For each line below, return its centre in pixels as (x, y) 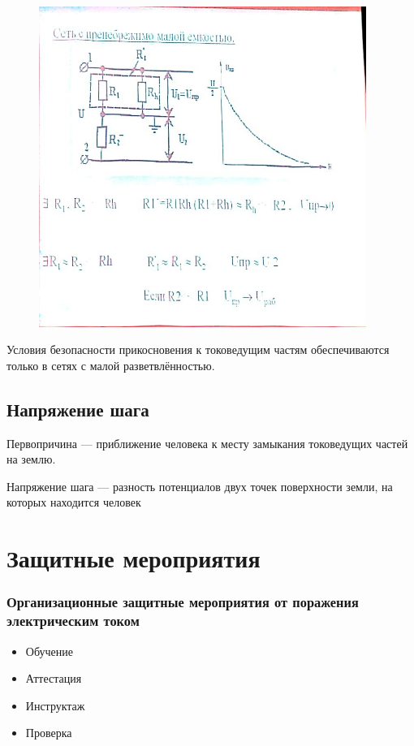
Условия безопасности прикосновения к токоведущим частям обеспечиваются (198, 349)
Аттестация (54, 678)
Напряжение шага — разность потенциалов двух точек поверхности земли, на (200, 486)
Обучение (49, 651)
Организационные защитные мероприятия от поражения (183, 602)
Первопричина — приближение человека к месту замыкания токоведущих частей (207, 443)
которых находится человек (74, 502)
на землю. (31, 459)
